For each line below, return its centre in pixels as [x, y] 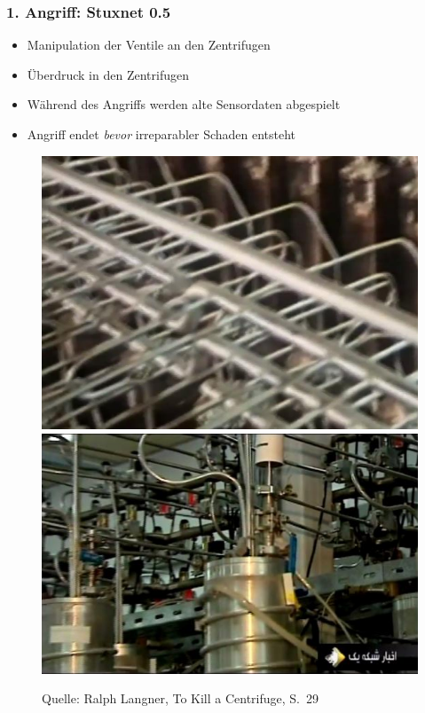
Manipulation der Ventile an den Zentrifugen [149, 45]
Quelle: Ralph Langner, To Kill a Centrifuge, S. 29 [181, 698]
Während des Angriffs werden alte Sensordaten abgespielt [184, 104]
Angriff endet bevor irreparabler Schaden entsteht [161, 134]
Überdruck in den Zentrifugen [108, 74]
